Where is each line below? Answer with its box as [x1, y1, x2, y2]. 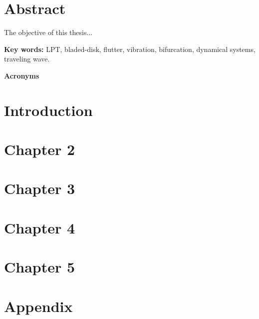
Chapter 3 [4, 178, 75, 198]
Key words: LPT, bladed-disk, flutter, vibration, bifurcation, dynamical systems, [4, 43, 256, 54]
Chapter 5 [4, 256, 75, 277]
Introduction [4, 99, 93, 120]
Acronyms [4, 70, 39, 80]
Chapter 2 [4, 139, 75, 159]
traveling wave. [4, 53, 50, 64]
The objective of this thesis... [4, 27, 93, 37]
